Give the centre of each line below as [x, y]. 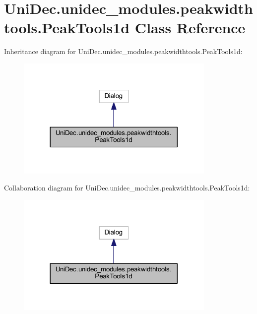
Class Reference [190, 28]
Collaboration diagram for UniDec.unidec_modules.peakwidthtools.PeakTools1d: [127, 188]
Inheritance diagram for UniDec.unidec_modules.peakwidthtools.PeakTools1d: [123, 51]
